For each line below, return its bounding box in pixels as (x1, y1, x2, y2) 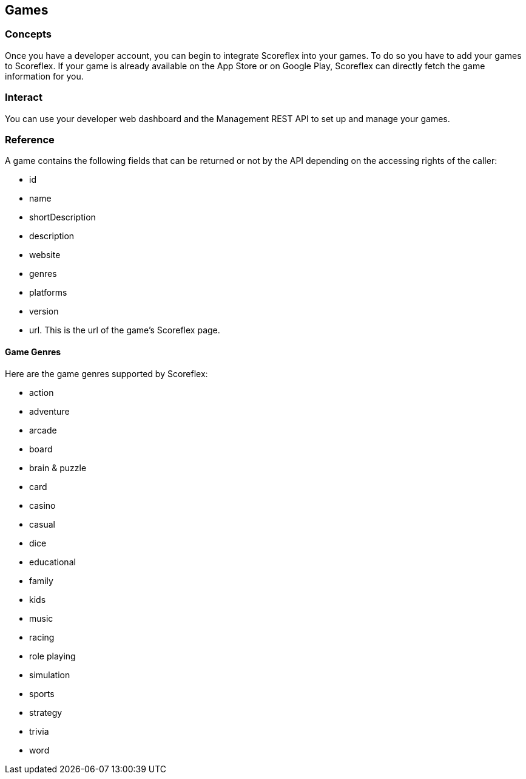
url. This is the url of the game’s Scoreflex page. (29, 325, 220, 336)
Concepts (5, 28, 52, 41)
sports (29, 688, 55, 699)
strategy (29, 707, 62, 718)
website (29, 250, 61, 260)
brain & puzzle (29, 462, 87, 473)
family (29, 575, 53, 586)
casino (29, 500, 56, 511)
